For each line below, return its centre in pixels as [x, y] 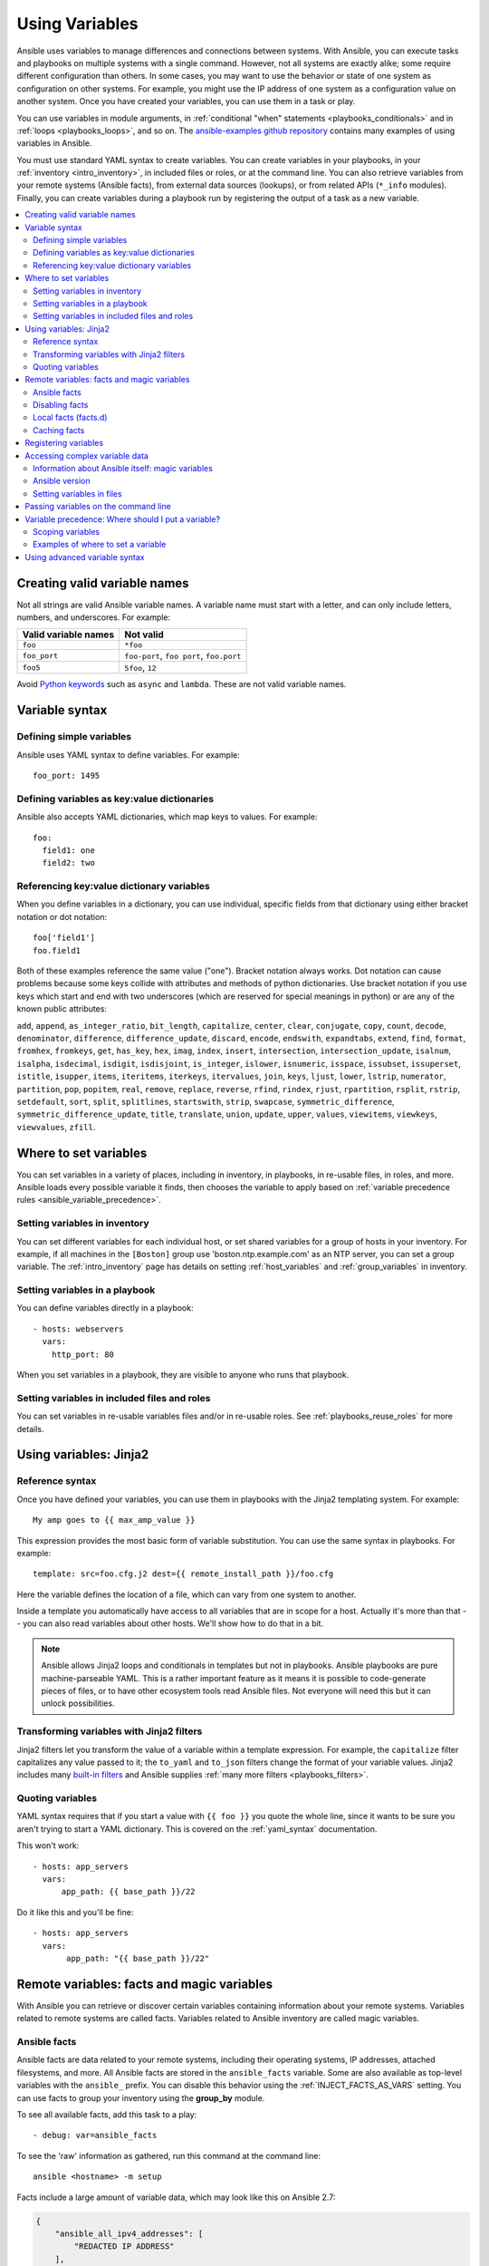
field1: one [68, 850]
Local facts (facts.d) [70, 418]
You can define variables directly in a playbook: [105, 1308]
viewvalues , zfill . [56, 1127]
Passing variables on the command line [98, 507]
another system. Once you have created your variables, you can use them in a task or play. [186, 102]
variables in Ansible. [54, 143]
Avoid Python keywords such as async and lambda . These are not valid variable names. [182, 684]
